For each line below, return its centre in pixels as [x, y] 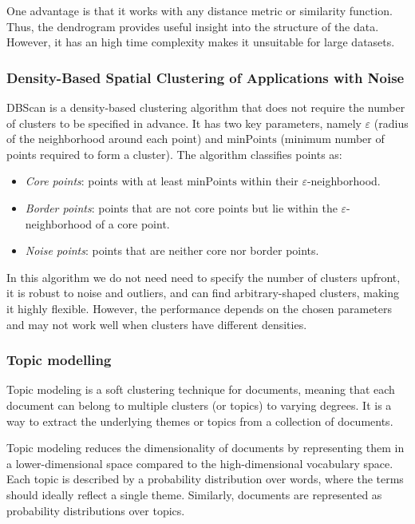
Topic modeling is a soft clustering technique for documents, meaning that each [201, 389]
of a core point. [132, 223]
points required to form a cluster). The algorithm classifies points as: [174, 154]
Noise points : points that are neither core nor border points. [172, 250]
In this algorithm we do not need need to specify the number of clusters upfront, [204, 277]
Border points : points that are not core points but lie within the [181, 207]
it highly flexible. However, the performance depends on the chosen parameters [200, 308]
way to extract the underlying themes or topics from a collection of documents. [200, 421]
